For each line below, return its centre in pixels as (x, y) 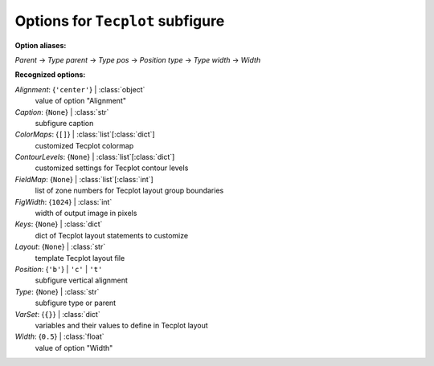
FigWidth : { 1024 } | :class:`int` (63, 201)
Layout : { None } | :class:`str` (60, 247)
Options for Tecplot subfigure (120, 21)
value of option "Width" (74, 348)
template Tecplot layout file (80, 258)
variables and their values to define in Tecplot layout (121, 325)
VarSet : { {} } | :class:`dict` (57, 314)
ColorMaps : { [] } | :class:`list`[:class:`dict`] (85, 134)
